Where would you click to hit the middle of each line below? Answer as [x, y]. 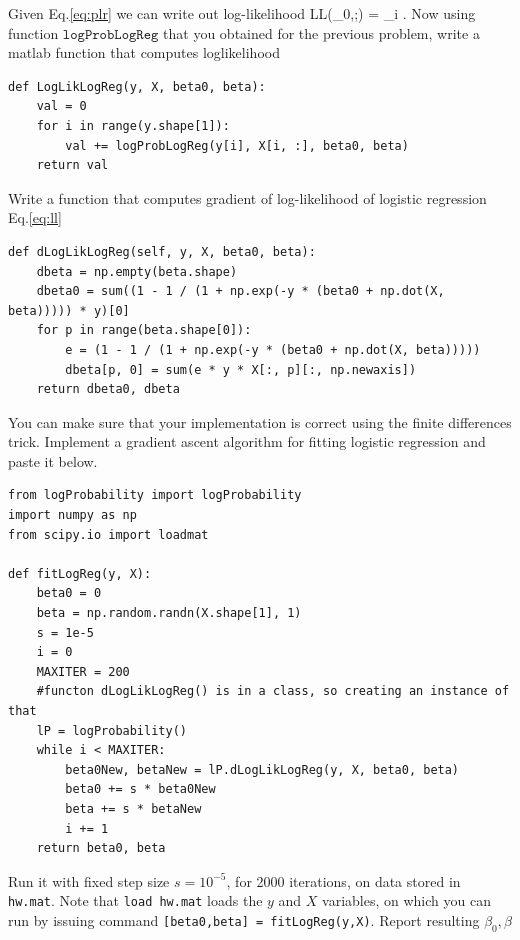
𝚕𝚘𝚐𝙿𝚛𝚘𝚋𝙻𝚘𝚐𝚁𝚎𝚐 [110, 34]
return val [72, 165]
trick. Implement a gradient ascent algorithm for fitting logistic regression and [247, 441]
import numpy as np [72, 515]
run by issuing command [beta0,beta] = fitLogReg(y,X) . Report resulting [244, 920]
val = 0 [61, 106]
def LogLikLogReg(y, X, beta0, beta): [137, 86]
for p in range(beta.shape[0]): [144, 330]
